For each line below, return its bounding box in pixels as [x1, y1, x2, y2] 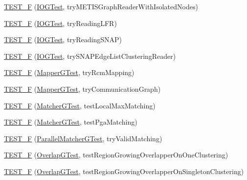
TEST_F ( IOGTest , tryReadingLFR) [4, 18, 117, 28]
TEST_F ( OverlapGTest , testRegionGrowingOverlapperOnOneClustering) [4, 150, 228, 160]
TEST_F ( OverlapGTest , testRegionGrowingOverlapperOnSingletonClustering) [4, 166, 244, 176]
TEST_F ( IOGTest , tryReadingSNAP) [4, 34, 122, 45]
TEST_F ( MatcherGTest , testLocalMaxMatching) [4, 100, 156, 110]
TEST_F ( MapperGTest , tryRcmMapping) [4, 67, 135, 77]
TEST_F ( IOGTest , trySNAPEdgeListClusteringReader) [4, 51, 176, 61]
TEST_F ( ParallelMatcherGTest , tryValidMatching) [4, 133, 162, 143]
